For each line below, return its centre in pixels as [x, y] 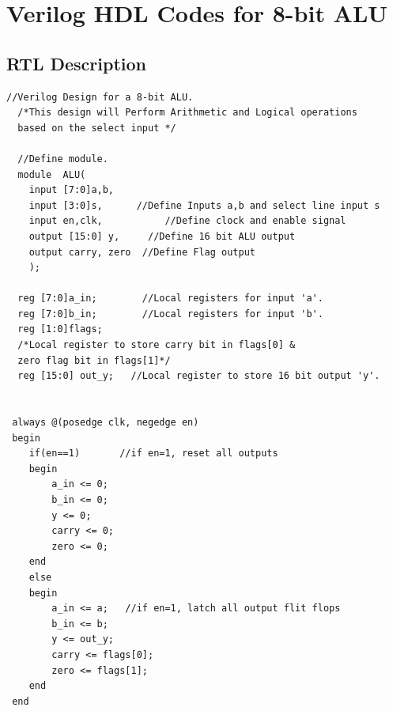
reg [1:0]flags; [60, 329]
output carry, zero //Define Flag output [142, 252]
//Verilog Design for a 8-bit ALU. [100, 97]
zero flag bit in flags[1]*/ [94, 360]
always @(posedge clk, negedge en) [106, 423]
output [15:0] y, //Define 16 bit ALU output [162, 236]
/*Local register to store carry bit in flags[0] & [157, 345]
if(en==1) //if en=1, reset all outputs [153, 454]
